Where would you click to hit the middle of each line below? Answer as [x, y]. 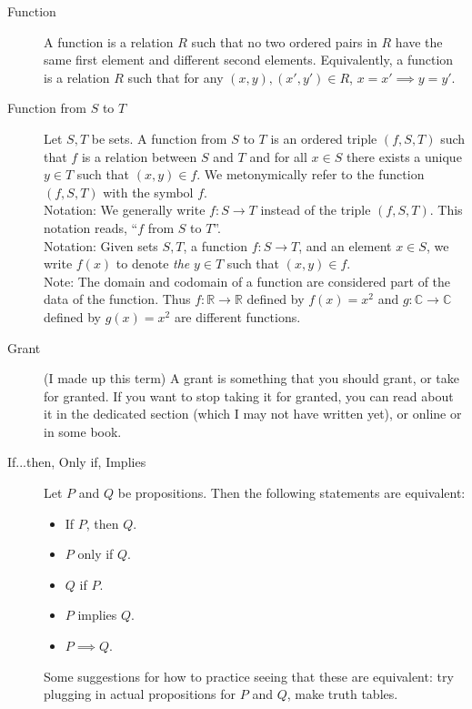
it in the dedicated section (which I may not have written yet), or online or [253, 414]
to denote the [153, 263]
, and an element [345, 245]
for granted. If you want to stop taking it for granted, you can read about [249, 395]
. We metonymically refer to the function [311, 174]
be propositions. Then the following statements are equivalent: [291, 493]
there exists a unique [404, 156]
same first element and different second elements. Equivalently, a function [249, 60]
